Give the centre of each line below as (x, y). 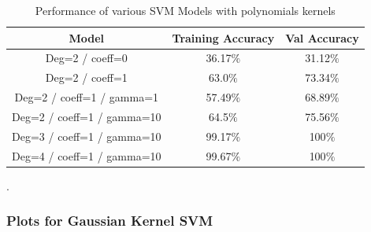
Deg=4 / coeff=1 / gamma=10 (87, 155)
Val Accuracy (322, 37)
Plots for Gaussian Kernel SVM (110, 221)
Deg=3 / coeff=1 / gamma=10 (87, 136)
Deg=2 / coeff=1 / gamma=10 (87, 116)
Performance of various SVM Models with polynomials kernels (185, 10)
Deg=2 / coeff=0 (86, 58)
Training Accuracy (223, 37)
